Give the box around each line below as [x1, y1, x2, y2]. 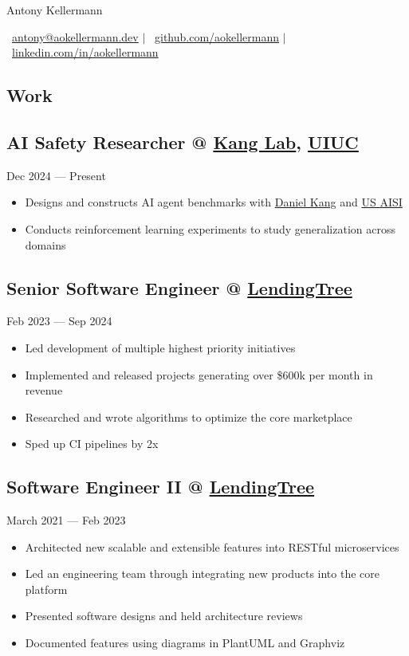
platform [25, 580, 68, 597]
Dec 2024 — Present [6, 167, 106, 183]
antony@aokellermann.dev [12, 28, 139, 45]
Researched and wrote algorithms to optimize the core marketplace [25, 408, 352, 425]
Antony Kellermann [6, 2, 103, 18]
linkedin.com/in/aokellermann [12, 44, 159, 61]
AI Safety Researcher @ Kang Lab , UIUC [6, 129, 359, 154]
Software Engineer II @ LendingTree [6, 474, 315, 499]
